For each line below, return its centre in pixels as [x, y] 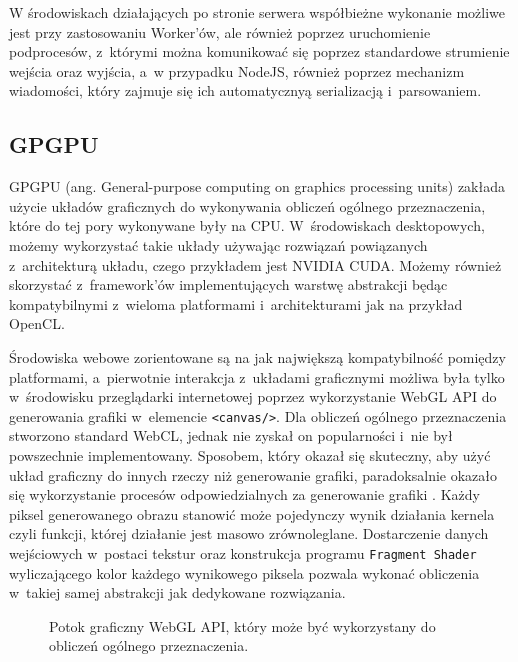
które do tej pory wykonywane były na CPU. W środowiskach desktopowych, [247, 225]
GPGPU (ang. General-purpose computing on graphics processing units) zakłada [257, 186]
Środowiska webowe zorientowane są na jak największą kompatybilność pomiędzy [257, 356]
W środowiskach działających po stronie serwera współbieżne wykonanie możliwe [257, 12]
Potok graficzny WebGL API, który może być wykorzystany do [242, 625]
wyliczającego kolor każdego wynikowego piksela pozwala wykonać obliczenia [244, 572]
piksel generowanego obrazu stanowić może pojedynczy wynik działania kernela [252, 513]
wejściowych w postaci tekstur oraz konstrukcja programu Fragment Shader [243, 552]
